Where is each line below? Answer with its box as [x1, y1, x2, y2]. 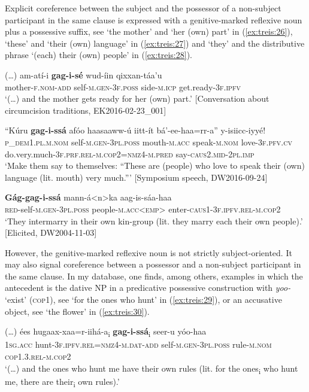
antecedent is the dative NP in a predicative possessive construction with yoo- [5, 281, 291, 294]
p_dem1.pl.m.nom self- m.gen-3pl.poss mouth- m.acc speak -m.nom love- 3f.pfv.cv [5, 135, 292, 148]
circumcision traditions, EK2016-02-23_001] [5, 104, 166, 116]
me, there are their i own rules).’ [5, 375, 120, 389]
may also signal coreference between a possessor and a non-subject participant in [5, 258, 301, 271]
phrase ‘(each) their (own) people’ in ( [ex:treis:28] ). [5, 48, 192, 61]
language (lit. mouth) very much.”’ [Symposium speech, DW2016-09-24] [5, 171, 268, 183]
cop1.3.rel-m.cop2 [5, 350, 71, 362]
